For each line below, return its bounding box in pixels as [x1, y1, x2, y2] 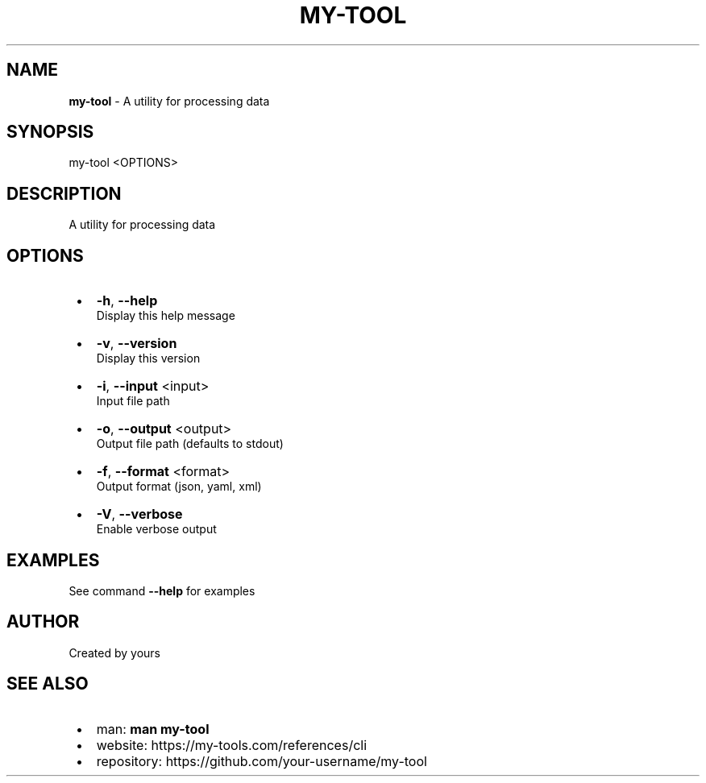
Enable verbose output [96, 522, 217, 536]
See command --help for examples [69, 583, 255, 598]
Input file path [96, 394, 170, 408]
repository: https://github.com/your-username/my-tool [96, 752, 427, 769]
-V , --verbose [96, 506, 183, 523]
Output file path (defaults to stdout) [96, 437, 284, 451]
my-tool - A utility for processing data [69, 93, 270, 108]
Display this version [96, 351, 201, 366]
